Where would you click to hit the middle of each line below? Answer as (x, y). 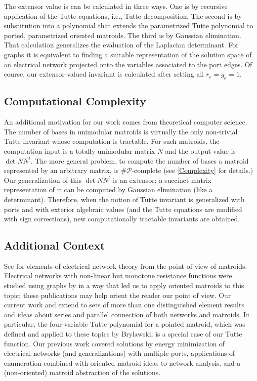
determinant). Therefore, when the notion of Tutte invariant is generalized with (124, 199)
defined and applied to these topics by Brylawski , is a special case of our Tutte (123, 334)
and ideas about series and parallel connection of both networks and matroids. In (127, 314)
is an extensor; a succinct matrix (162, 180)
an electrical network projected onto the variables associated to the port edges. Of (128, 64)
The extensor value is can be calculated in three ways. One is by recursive (116, 6)
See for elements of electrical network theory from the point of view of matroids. (126, 266)
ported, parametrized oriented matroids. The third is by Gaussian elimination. (123, 35)
